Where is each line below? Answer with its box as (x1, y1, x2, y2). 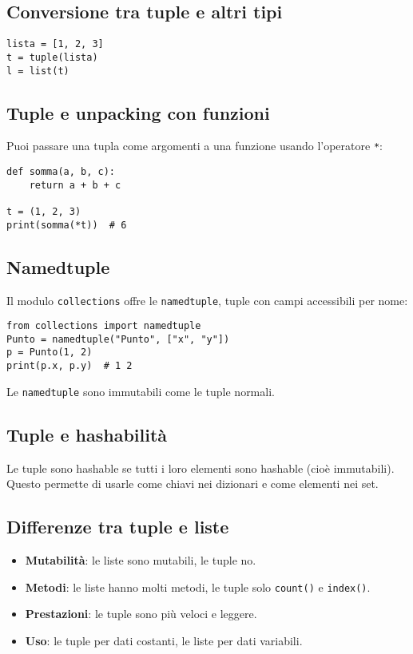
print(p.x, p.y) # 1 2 (6, 360, 133, 372)
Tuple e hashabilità (6, 422, 168, 446)
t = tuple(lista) (6, 51, 98, 63)
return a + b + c (29, 179, 121, 191)
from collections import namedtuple (6, 320, 201, 332)
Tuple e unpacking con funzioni (6, 100, 270, 125)
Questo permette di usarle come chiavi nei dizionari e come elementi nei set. (6, 475, 379, 492)
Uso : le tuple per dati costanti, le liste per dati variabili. (25, 632, 303, 648)
